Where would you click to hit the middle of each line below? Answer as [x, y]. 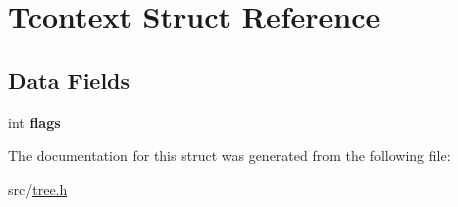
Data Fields [69, 79]
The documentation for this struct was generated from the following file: [229, 155]
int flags [34, 121]
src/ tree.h [38, 188]
